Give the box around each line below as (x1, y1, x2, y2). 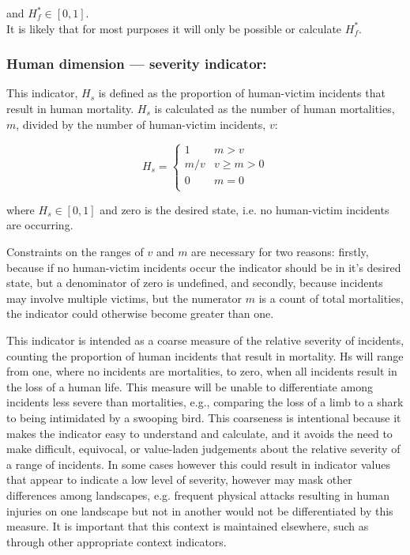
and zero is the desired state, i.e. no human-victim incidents (100, 201, 389, 217)
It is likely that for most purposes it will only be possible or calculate (6, 20, 342, 36)
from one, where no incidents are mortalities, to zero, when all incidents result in (6, 363, 397, 379)
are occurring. (6, 217, 73, 233)
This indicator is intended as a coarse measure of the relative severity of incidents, (6, 331, 404, 348)
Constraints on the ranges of (6, 244, 144, 259)
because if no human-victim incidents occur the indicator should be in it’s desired (6, 259, 401, 275)
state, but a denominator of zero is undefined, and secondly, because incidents (6, 274, 383, 291)
